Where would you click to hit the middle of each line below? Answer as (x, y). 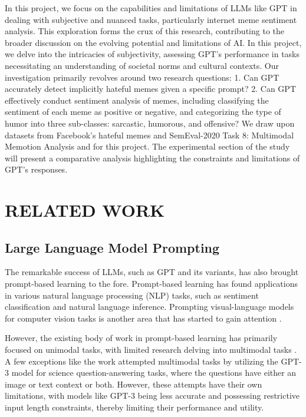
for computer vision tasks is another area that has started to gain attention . (143, 318)
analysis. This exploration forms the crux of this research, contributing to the (144, 31)
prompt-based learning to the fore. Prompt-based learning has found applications (151, 284)
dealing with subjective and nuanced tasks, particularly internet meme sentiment (151, 19)
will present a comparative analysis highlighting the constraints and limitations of (152, 158)
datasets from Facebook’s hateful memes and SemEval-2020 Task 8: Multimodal (149, 135)
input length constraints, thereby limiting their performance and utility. (134, 407)
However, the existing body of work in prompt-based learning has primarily (141, 338)
